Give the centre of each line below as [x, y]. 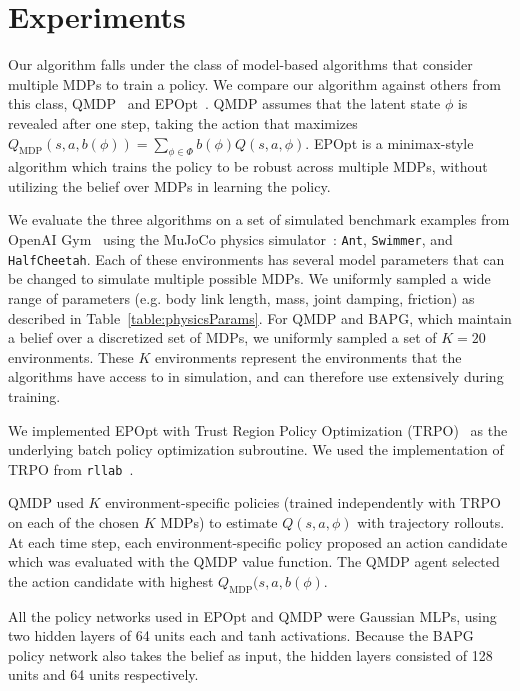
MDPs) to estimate [219, 521]
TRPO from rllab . [71, 468]
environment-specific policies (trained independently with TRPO [303, 502]
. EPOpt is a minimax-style [389, 142]
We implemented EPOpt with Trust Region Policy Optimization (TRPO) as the [258, 429]
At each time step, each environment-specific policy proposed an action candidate [258, 541]
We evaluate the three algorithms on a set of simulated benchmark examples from [259, 219]
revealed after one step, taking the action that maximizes [183, 122]
